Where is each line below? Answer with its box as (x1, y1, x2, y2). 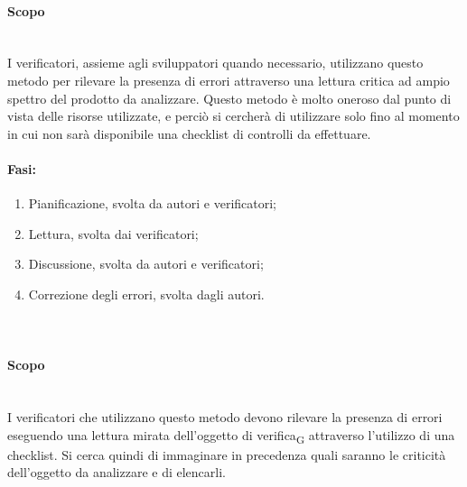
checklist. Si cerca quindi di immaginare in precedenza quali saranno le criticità (7, 445, 446, 464)
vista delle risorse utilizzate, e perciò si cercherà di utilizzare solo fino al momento (7, 106, 460, 125)
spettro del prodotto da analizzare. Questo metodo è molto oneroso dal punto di (7, 88, 452, 107)
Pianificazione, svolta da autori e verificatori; (28, 194, 276, 213)
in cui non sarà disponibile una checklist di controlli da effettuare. (7, 124, 371, 142)
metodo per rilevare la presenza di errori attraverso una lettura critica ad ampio (7, 70, 450, 89)
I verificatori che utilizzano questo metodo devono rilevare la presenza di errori (7, 408, 443, 427)
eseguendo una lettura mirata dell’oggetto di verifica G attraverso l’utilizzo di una (7, 425, 455, 446)
